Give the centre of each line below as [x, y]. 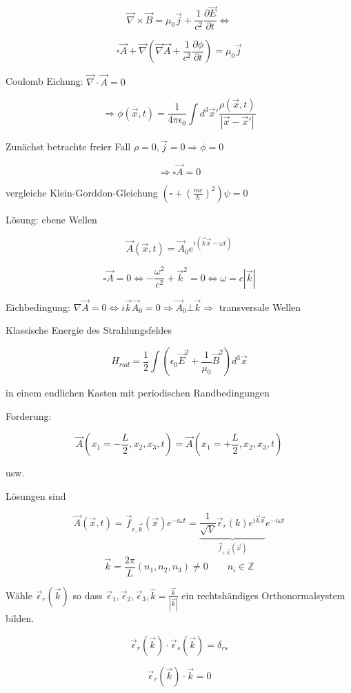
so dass [88, 595]
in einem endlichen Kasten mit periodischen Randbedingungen [138, 393]
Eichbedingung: [38, 307]
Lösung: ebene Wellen [51, 219]
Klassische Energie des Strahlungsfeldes [89, 330]
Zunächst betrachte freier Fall [68, 147]
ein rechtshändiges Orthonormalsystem [263, 595]
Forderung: [29, 415]
